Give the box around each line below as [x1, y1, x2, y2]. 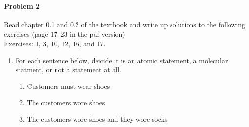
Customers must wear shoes [27, 81, 110, 91]
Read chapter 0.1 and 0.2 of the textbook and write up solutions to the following [4, 19, 246, 29]
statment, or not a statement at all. [15, 64, 121, 75]
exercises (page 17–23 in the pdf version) [4, 29, 125, 39]
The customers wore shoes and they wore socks [27, 113, 168, 124]
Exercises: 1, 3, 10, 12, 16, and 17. [4, 38, 106, 48]
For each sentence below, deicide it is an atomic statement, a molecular [15, 55, 228, 65]
